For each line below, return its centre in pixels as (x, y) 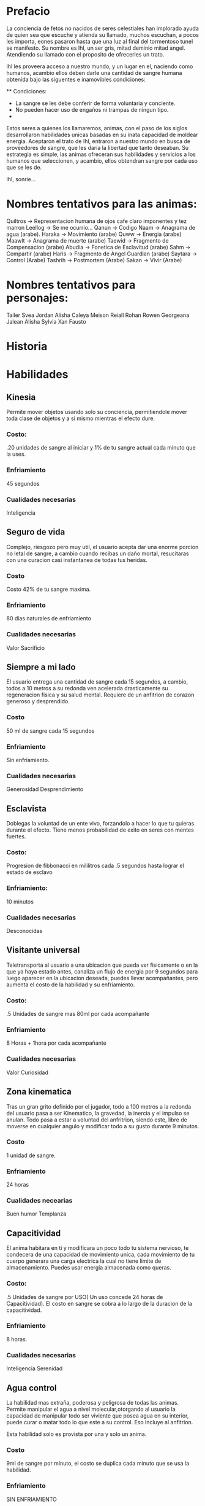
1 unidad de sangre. (31, 1155)
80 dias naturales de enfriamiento (49, 618)
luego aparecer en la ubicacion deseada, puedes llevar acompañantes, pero (102, 978)
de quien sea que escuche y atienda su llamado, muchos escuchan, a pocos (102, 34)
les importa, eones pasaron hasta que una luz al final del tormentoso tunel (100, 41)
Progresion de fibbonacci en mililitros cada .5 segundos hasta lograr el (95, 866)
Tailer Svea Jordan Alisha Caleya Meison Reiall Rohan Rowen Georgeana (98, 315)
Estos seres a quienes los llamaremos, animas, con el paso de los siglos (97, 128)
